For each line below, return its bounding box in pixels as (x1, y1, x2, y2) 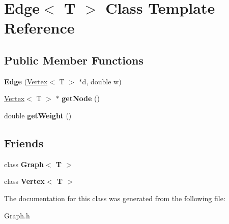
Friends (4, 135, 44, 150)
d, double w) (82, 76, 122, 86)
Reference (4, 17, 75, 38)
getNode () (62, 93, 100, 104)
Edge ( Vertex (4, 76, 48, 86)
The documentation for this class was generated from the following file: (4, 193, 225, 203)
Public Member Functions (4, 52, 144, 68)
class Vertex (4, 176, 45, 186)
